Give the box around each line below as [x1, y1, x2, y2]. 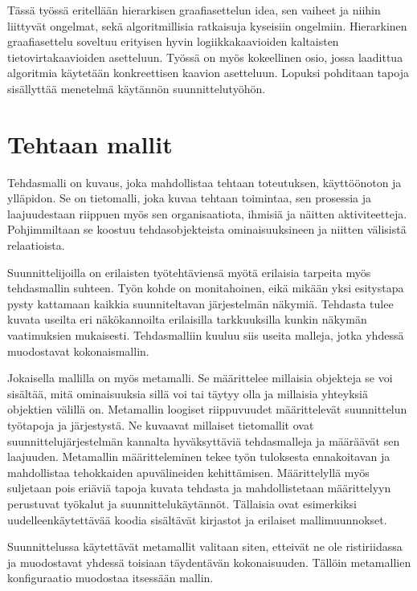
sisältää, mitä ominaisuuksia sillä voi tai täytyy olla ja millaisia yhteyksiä [7, 385, 368, 401]
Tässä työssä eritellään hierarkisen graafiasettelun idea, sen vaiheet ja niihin [7, 2, 381, 18]
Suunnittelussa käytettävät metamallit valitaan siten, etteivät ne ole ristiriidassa [7, 538, 403, 555]
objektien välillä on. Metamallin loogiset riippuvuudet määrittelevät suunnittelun [7, 401, 407, 418]
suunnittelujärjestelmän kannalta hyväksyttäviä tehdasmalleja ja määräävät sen [7, 432, 400, 449]
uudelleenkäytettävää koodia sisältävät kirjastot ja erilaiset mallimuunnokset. [7, 511, 387, 528]
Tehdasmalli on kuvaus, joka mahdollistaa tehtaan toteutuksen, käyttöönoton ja [7, 173, 402, 190]
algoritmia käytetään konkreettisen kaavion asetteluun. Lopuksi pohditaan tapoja [7, 64, 409, 81]
